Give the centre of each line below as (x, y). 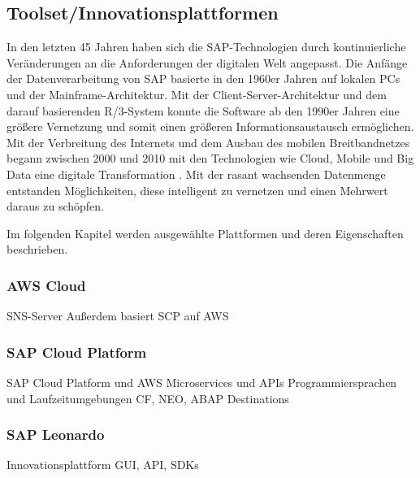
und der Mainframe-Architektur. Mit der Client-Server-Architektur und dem (197, 94)
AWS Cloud (46, 285)
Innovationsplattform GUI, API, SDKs (103, 465)
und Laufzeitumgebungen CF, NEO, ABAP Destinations (148, 398)
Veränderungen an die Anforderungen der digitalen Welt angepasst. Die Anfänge (207, 62)
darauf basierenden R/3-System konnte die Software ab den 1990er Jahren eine (203, 110)
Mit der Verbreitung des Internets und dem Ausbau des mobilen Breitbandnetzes (208, 142)
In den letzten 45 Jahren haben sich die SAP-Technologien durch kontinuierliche (206, 47)
